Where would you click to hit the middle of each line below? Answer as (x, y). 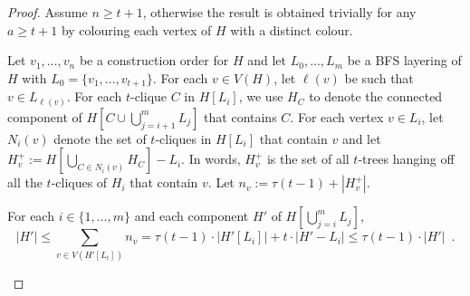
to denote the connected (376, 96)
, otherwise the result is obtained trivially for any (279, 12)
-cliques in (183, 138)
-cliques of (79, 182)
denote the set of (100, 138)
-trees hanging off (406, 159)
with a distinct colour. (292, 29)
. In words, (211, 159)
